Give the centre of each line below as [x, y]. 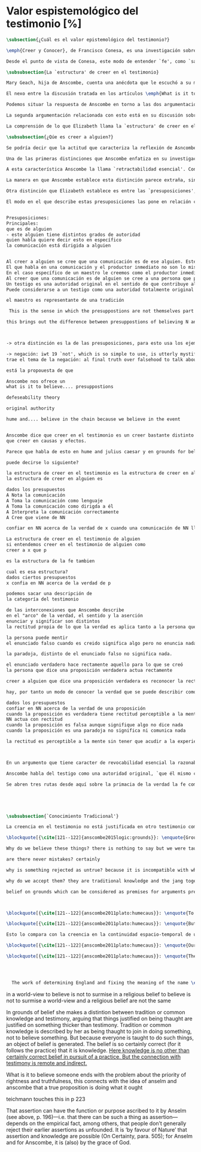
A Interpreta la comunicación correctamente [63, 512]
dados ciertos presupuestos [41, 577]
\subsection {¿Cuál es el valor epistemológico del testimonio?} [88, 40]
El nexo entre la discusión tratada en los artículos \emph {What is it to [101, 94]
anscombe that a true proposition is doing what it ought [74, 1087]
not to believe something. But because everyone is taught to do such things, [100, 1038]
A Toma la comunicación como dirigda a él [60, 506]
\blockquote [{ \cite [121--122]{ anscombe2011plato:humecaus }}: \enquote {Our [101, 945]
